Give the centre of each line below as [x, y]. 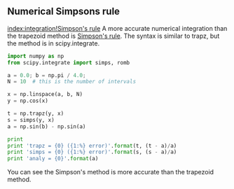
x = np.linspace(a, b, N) [45, 94]
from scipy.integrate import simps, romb [69, 62]
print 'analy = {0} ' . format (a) [53, 159]
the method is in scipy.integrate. [54, 43]
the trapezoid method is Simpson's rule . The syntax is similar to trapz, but [113, 36]
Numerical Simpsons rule [64, 12]
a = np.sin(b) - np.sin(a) [47, 126]
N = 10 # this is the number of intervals [72, 82]
